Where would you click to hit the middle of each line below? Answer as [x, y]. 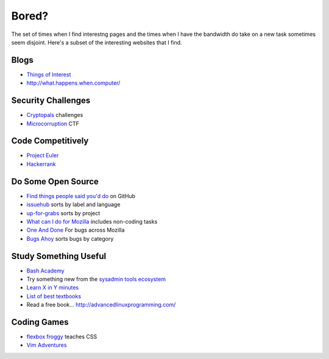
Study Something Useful [59, 256]
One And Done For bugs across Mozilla [76, 230]
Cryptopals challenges [55, 115]
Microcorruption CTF [53, 123]
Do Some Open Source [55, 181]
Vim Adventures [47, 345]
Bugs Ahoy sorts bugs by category [70, 238]
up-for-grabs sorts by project [63, 213]
